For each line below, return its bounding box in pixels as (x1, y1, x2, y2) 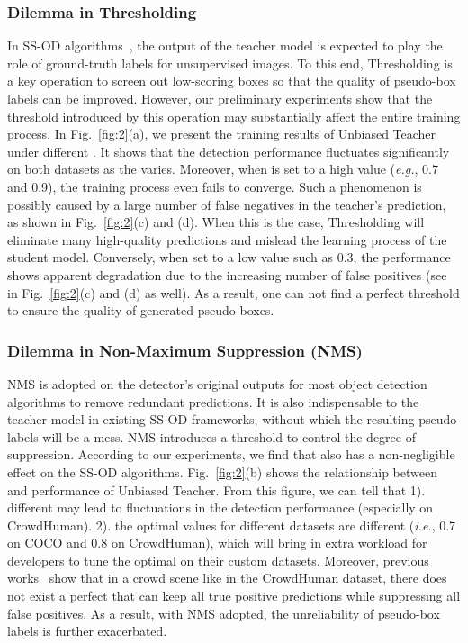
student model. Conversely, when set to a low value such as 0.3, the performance (7, 248, 451, 267)
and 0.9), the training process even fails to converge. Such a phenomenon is (7, 177, 422, 195)
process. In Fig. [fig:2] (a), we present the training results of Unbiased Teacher (7, 124, 436, 143)
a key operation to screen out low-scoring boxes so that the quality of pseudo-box (7, 71, 456, 90)
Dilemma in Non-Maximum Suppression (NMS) (7, 339, 363, 361)
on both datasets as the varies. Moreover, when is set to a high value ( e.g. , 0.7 (7, 159, 438, 178)
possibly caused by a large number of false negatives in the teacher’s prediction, (7, 195, 446, 213)
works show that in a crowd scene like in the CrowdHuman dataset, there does (7, 568, 447, 587)
